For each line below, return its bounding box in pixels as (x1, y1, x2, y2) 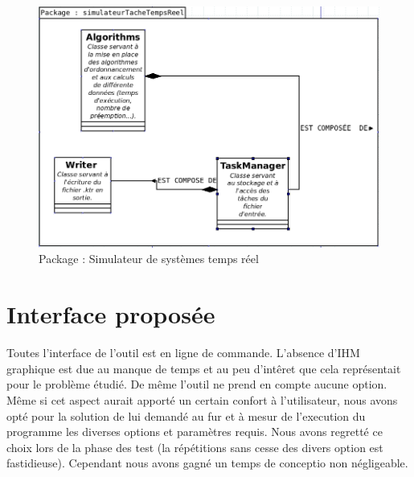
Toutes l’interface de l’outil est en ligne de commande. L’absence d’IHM (6, 344, 360, 361)
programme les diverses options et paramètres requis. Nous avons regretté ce (6, 423, 383, 440)
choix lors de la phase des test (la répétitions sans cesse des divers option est (6, 438, 383, 455)
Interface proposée (6, 298, 215, 331)
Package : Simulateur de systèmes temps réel (39, 250, 259, 267)
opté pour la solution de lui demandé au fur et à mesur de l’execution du (6, 407, 366, 424)
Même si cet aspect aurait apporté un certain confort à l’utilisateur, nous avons (6, 391, 398, 408)
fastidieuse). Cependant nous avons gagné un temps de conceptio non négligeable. (6, 454, 408, 471)
